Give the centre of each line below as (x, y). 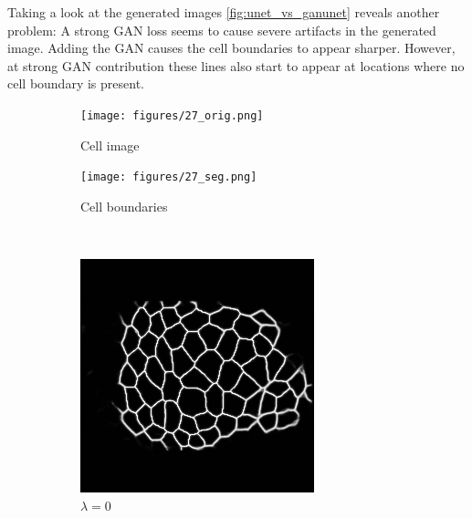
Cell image (110, 145)
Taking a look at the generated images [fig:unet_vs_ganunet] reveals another (224, 12)
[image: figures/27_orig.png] (172, 115)
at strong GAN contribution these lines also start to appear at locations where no (236, 65)
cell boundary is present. (76, 83)
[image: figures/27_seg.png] (169, 177)
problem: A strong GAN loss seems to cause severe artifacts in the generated (222, 30)
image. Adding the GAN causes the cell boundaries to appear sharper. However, (231, 48)
